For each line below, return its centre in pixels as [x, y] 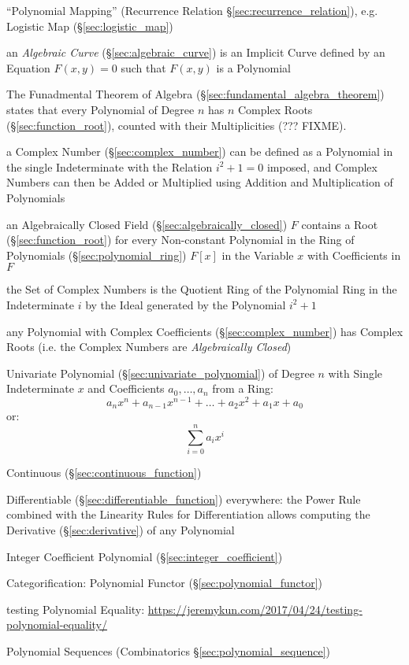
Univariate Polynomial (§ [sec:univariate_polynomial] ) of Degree [160, 373]
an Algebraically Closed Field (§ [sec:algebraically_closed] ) [147, 224]
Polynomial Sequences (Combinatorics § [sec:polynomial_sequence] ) [168, 650]
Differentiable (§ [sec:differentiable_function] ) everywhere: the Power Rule [184, 499]
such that [143, 67]
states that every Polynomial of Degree [100, 109]
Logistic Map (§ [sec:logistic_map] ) [90, 26]
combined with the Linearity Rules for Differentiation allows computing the [188, 514]
